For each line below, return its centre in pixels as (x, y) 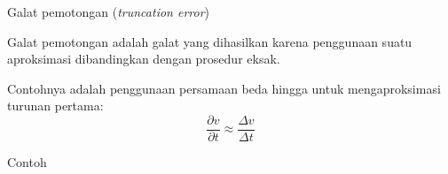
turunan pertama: (55, 106)
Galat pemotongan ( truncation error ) (109, 11)
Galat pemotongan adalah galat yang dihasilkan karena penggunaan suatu (210, 41)
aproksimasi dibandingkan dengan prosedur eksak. (144, 59)
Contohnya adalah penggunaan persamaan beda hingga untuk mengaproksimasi (224, 88)
